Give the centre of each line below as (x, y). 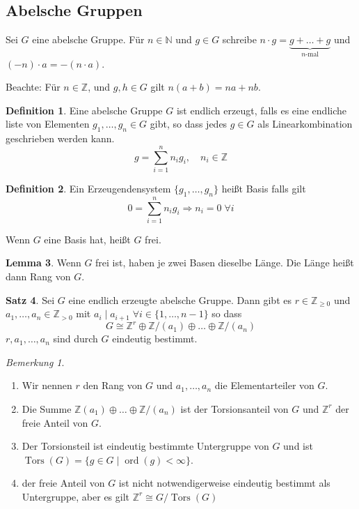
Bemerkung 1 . (35, 362)
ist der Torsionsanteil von (234, 408)
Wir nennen (47, 385)
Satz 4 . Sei (30, 299)
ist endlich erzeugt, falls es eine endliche (262, 110)
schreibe (239, 39)
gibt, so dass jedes (189, 124)
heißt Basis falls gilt (264, 188)
